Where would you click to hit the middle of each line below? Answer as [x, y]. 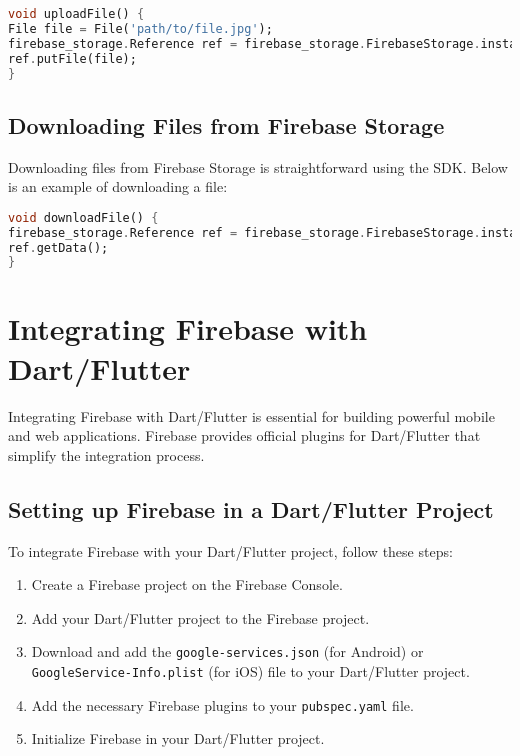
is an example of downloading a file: [118, 186]
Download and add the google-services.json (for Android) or [227, 651]
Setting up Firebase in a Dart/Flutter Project [251, 508]
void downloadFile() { [83, 217]
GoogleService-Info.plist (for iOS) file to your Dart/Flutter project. [250, 671]
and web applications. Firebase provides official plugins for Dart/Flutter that [244, 435]
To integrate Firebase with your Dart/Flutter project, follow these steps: [230, 550]
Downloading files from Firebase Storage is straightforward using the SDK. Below [258, 166]
